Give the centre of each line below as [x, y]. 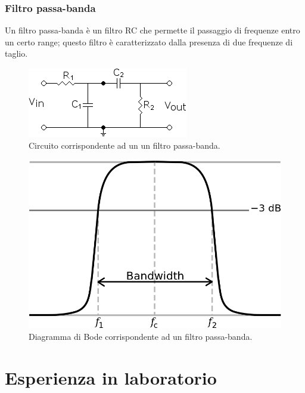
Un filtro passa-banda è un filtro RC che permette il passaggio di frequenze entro [152, 30]
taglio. [16, 53]
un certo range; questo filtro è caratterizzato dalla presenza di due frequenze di [149, 42]
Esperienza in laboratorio [111, 378]
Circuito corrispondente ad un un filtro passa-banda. [125, 145]
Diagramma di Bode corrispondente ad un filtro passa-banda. [141, 337]
